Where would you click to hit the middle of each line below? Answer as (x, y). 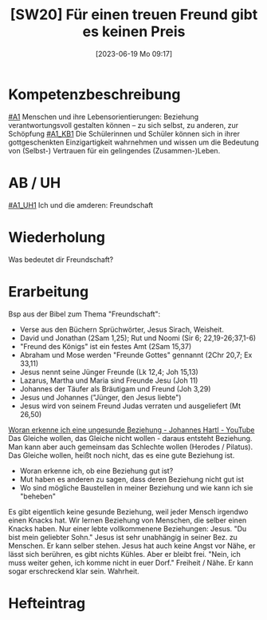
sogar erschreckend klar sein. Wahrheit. (74, 571)
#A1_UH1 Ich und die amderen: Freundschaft (81, 205)
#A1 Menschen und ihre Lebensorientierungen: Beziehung (104, 117)
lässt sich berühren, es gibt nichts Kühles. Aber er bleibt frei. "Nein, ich (125, 554)
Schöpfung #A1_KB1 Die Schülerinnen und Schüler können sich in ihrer (124, 133)
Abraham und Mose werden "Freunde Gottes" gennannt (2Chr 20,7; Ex (136, 355)
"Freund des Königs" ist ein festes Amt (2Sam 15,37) (106, 346)
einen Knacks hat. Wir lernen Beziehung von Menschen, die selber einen (128, 520)
